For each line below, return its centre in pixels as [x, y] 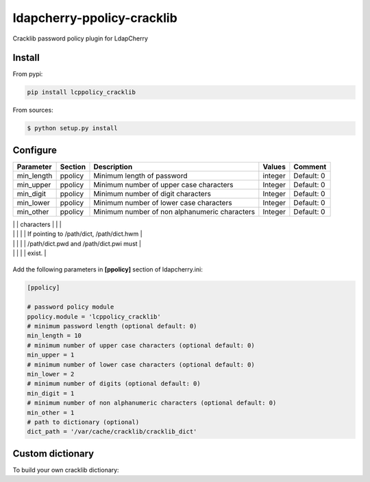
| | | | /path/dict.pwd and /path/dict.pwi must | [77, 243]
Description [113, 167]
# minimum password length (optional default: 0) [112, 326]
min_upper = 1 [51, 355]
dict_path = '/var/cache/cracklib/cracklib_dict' [112, 432]
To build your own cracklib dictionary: [66, 470]
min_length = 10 [54, 336]
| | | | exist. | [29, 253]
